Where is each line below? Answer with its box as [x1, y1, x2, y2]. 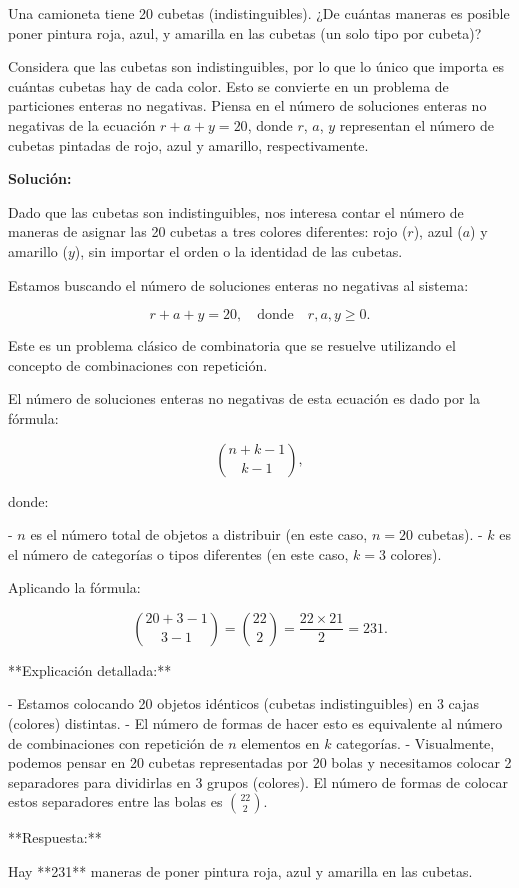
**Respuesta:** [8, 827, 102, 848]
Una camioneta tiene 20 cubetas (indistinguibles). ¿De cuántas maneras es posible [8, 3, 510, 23]
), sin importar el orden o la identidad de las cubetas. [74, 240, 403, 261]
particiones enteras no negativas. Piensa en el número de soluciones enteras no [8, 95, 487, 116]
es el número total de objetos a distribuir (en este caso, [30, 524, 368, 545]
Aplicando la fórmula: [8, 577, 141, 598]
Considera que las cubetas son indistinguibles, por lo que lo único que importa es [8, 56, 505, 77]
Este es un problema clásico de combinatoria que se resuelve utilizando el [8, 335, 456, 356]
